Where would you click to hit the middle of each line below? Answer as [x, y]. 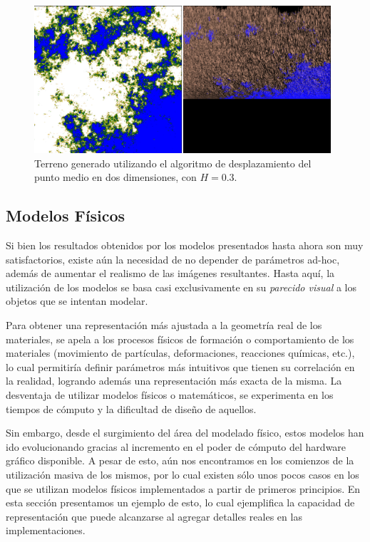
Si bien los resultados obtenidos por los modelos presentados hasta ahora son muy [185, 245]
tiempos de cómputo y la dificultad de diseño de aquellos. [131, 408]
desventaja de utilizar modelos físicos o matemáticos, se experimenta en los [170, 394]
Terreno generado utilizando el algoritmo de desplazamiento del [173, 163]
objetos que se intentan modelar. [77, 301]
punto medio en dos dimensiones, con [115, 177]
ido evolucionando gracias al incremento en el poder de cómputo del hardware [176, 446]
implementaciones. [46, 530]
